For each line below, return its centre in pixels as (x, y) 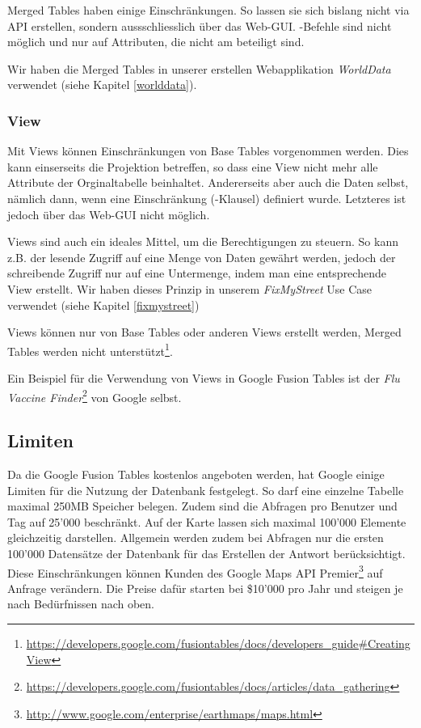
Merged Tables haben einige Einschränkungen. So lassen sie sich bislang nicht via (208, 10)
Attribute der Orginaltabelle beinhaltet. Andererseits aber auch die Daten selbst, (208, 182)
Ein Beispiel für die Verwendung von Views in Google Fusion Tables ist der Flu (204, 377)
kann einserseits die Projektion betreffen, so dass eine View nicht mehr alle (193, 166)
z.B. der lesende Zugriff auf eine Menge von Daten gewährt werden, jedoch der (202, 257)
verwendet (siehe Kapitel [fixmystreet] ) (103, 305)
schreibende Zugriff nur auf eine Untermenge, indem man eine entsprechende (197, 273)
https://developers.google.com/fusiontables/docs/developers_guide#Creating (218, 643)
